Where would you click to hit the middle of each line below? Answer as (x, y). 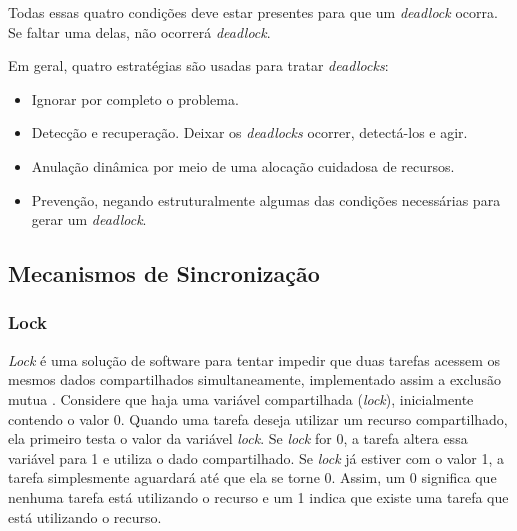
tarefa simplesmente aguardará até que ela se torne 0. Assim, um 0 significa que (252, 477)
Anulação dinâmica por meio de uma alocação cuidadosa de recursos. (243, 165)
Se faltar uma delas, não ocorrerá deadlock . (139, 31)
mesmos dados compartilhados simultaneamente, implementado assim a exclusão (254, 379)
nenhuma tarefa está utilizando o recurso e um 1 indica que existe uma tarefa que (258, 496)
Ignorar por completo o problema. (135, 98)
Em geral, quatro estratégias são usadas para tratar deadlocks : (198, 65)
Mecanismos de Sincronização (164, 273)
